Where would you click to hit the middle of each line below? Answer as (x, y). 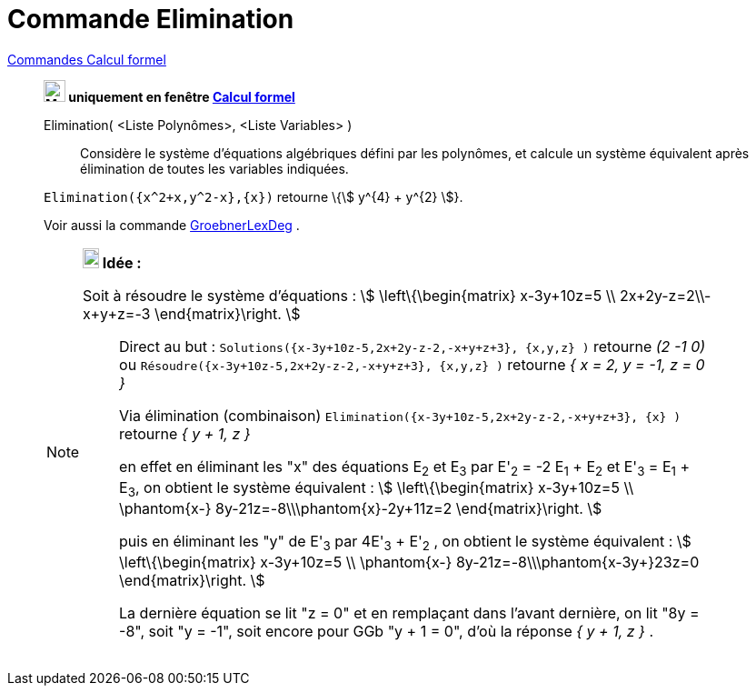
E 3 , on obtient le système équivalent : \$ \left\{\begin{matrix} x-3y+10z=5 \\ (377, 489)
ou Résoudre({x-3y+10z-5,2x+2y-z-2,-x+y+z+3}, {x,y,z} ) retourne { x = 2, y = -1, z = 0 (412, 364)
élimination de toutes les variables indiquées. (214, 168)
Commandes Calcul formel (87, 59)
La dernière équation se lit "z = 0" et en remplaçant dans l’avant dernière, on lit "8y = (409, 613)
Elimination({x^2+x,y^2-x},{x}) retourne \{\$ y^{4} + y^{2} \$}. (254, 196)
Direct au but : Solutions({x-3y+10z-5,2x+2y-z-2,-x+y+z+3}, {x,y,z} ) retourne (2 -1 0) (413, 346)
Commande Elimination (151, 19)
